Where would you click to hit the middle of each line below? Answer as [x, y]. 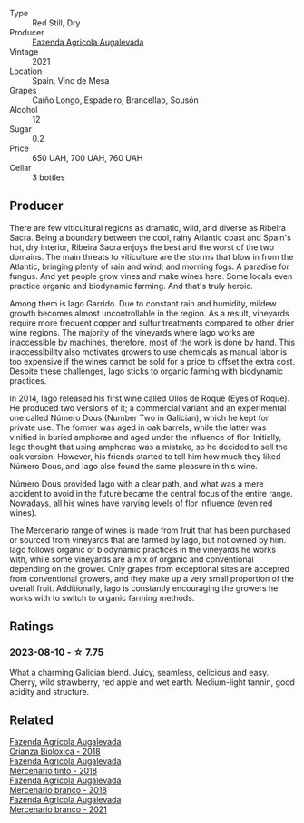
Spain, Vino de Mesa [71, 80]
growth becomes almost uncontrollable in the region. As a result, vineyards [149, 313]
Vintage [24, 52]
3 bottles [49, 177]
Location [26, 71]
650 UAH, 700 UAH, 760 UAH [88, 158]
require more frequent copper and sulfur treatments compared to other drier [152, 323]
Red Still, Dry [56, 23]
